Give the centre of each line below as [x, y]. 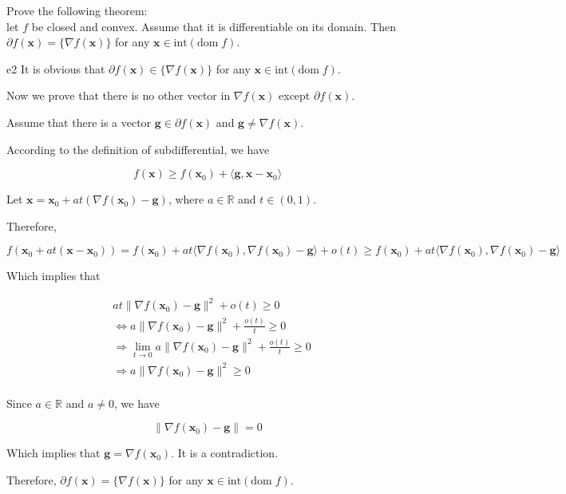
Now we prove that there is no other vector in [119, 95]
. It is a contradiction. [225, 453]
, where [186, 199]
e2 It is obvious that [56, 68]
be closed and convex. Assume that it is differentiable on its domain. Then [214, 26]
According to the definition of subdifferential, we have [138, 149]
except [295, 95]
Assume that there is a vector [79, 122]
